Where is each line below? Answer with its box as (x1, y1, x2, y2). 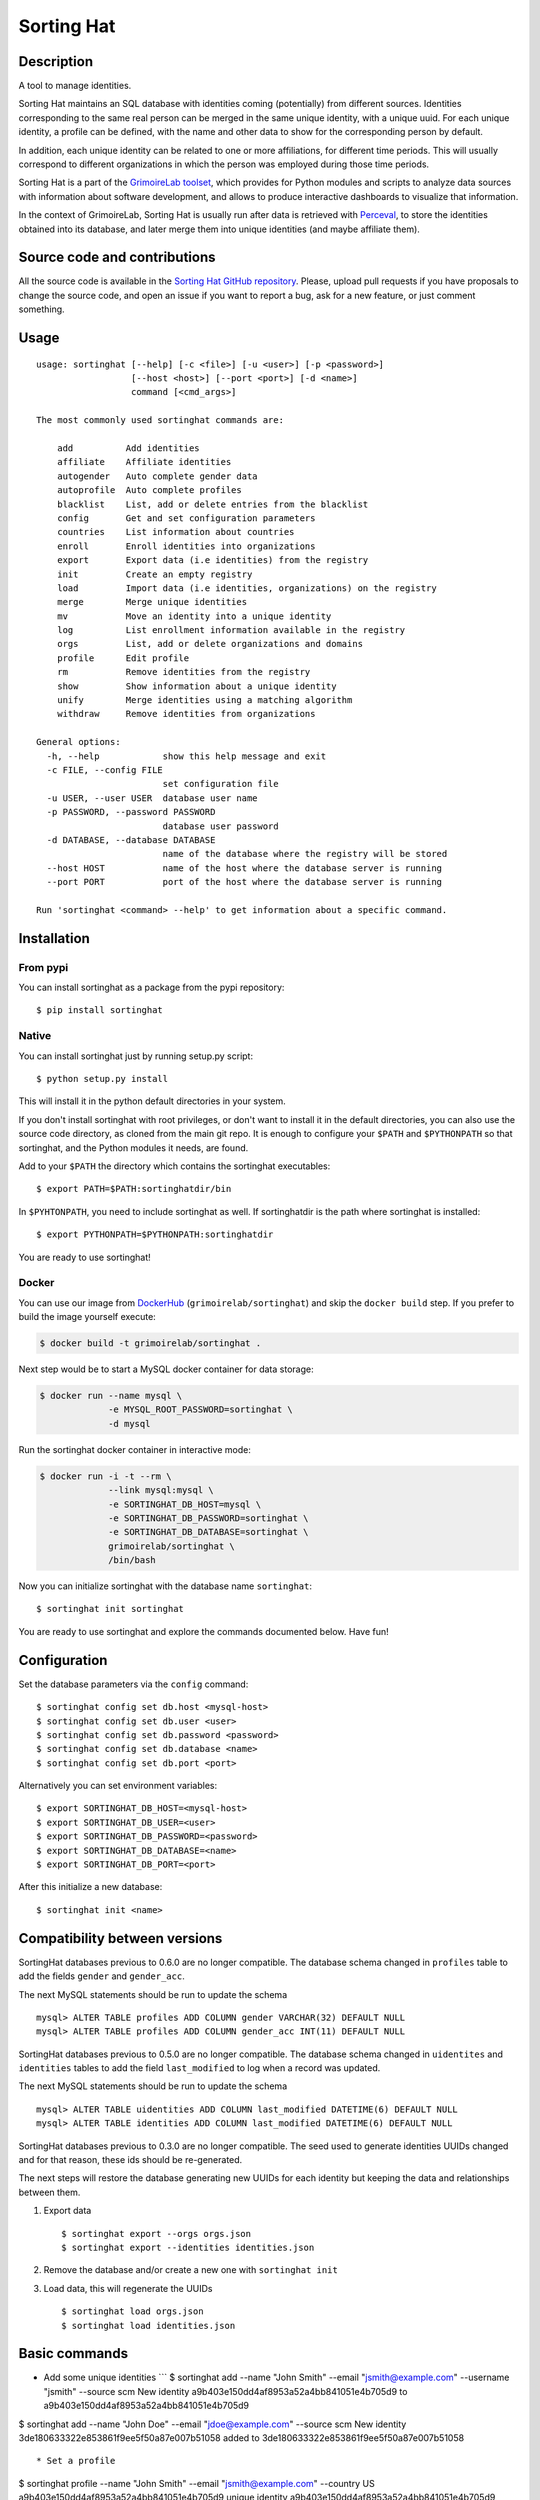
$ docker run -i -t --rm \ (39, 1470, 172, 1482)
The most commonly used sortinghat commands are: (36, 415, 285, 426)
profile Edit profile (56, 652, 190, 664)
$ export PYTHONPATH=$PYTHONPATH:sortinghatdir (36, 1229, 274, 1240)
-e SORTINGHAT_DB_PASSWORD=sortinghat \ (108, 1512, 309, 1524)
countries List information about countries (56, 526, 295, 538)
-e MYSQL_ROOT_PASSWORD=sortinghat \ (108, 1404, 294, 1415)
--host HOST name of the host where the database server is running (46, 862, 443, 874)
